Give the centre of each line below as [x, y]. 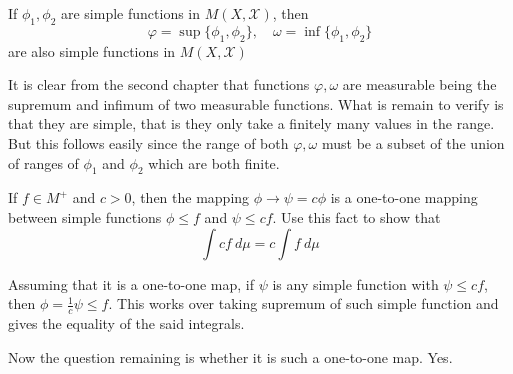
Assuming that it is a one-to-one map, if [131, 283]
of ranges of [43, 162]
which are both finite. [214, 162]
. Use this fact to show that [356, 216]
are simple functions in [130, 13]
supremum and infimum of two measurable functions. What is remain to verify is [256, 103]
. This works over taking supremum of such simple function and [303, 303]
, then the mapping [190, 197]
